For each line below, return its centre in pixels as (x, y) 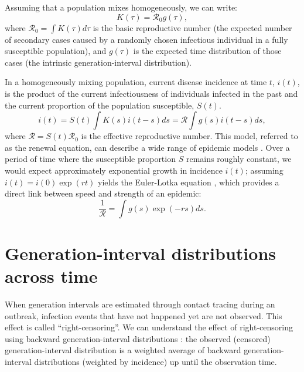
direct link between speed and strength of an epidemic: (103, 193)
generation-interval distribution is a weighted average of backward (123, 350)
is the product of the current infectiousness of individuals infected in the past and (151, 93)
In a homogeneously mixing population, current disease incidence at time (136, 82)
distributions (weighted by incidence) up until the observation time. (156, 361)
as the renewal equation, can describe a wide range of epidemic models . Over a (147, 147)
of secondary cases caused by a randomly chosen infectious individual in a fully (146, 39)
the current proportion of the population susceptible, (100, 105)
